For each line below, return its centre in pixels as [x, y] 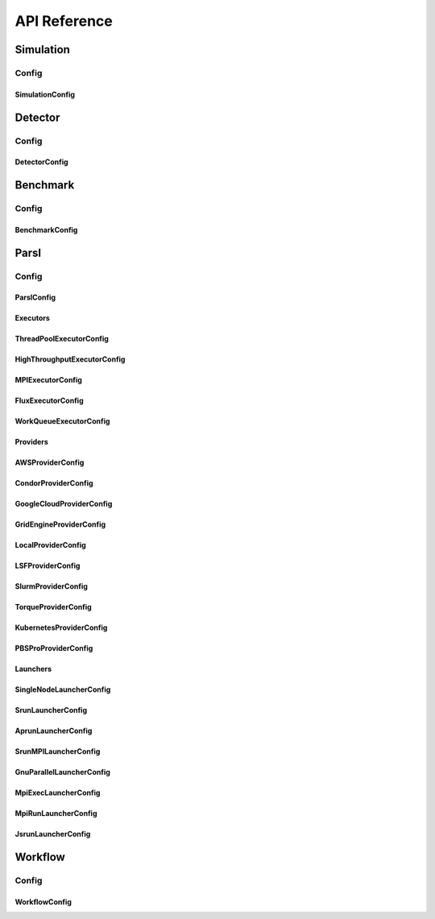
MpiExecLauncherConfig [58, 793]
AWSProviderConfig [50, 462]
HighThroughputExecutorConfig [70, 359]
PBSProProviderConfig [54, 648]
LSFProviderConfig [48, 566]
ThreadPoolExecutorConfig [62, 339]
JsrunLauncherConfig [53, 834]
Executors [32, 318]
